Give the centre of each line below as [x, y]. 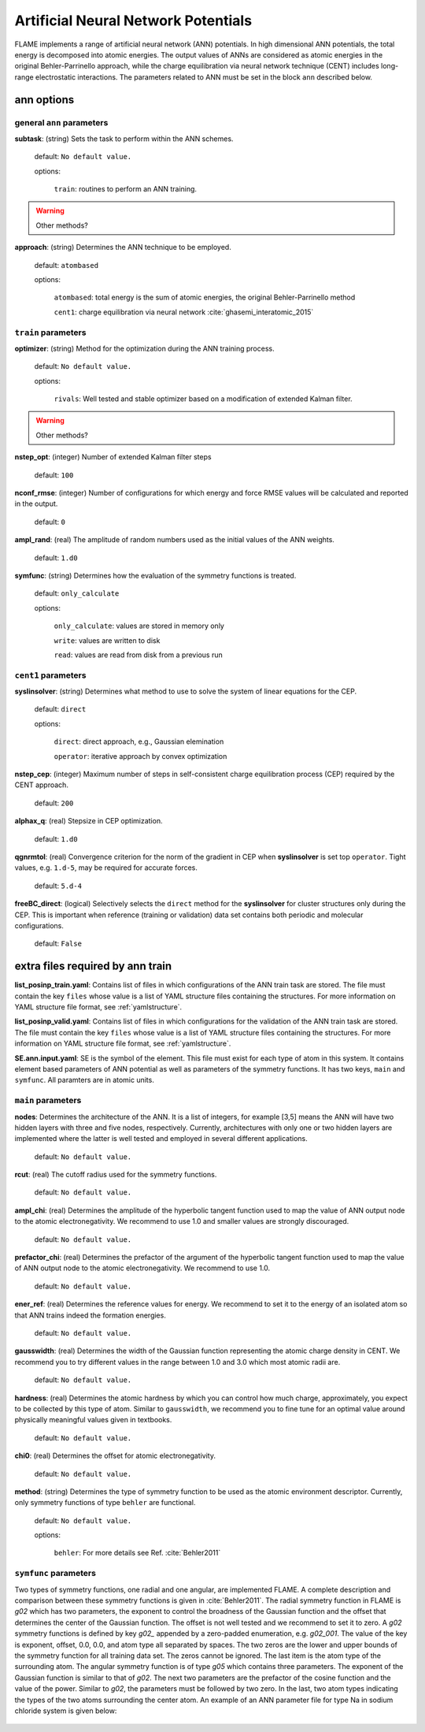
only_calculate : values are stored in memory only [139, 626]
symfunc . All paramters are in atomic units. [85, 1080]
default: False [58, 944]
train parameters [50, 333]
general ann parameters [61, 122]
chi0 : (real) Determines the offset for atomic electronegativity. [115, 1456]
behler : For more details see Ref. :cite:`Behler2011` [137, 1553]
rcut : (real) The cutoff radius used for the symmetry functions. [116, 1175]
